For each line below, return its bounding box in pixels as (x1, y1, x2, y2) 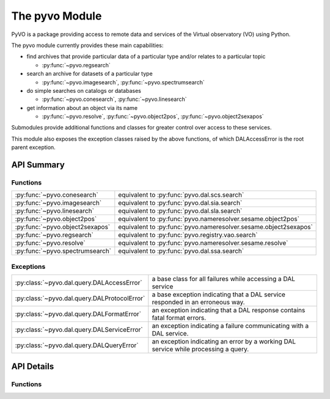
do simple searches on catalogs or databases (26, 87, 142, 94)
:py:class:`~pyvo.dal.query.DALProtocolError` (15, 294, 145, 302)
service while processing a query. (152, 345, 249, 354)
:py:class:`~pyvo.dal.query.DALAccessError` (15, 279, 143, 287)
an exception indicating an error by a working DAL (152, 337, 296, 346)
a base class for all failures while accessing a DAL (152, 275, 296, 284)
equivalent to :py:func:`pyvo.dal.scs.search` (118, 191, 244, 199)
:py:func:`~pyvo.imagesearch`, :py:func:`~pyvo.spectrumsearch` (42, 78, 205, 86)
